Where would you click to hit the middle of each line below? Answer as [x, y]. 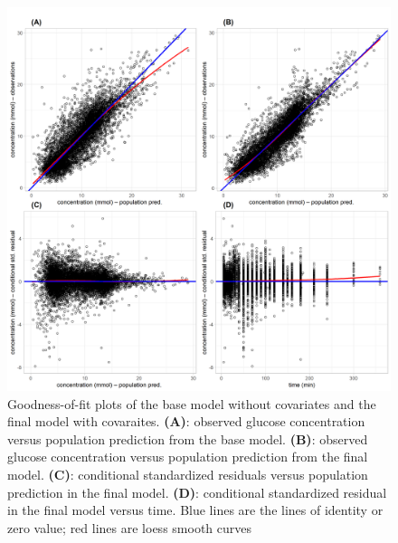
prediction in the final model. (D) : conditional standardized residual [197, 492]
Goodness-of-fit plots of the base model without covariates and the [192, 403]
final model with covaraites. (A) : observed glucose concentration [186, 421]
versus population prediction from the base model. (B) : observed [188, 438]
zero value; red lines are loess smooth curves [129, 527]
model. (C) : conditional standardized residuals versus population [188, 474]
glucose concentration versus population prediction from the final [188, 457]
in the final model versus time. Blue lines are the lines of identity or [195, 510]
